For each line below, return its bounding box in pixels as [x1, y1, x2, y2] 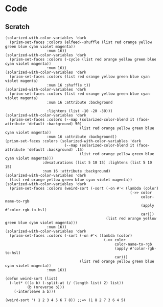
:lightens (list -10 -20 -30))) [47, 109, 113, 113]
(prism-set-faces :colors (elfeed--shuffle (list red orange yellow [9, 40, 152, 45]
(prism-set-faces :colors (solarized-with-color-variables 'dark [5, 139, 141, 143]
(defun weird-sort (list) [5, 276, 58, 281]
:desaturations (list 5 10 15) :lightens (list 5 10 [42, 160, 152, 165]
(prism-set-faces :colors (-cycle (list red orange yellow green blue [9, 57, 157, 62]
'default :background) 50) [26, 121, 82, 126]
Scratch [5, 23, 30, 31]
